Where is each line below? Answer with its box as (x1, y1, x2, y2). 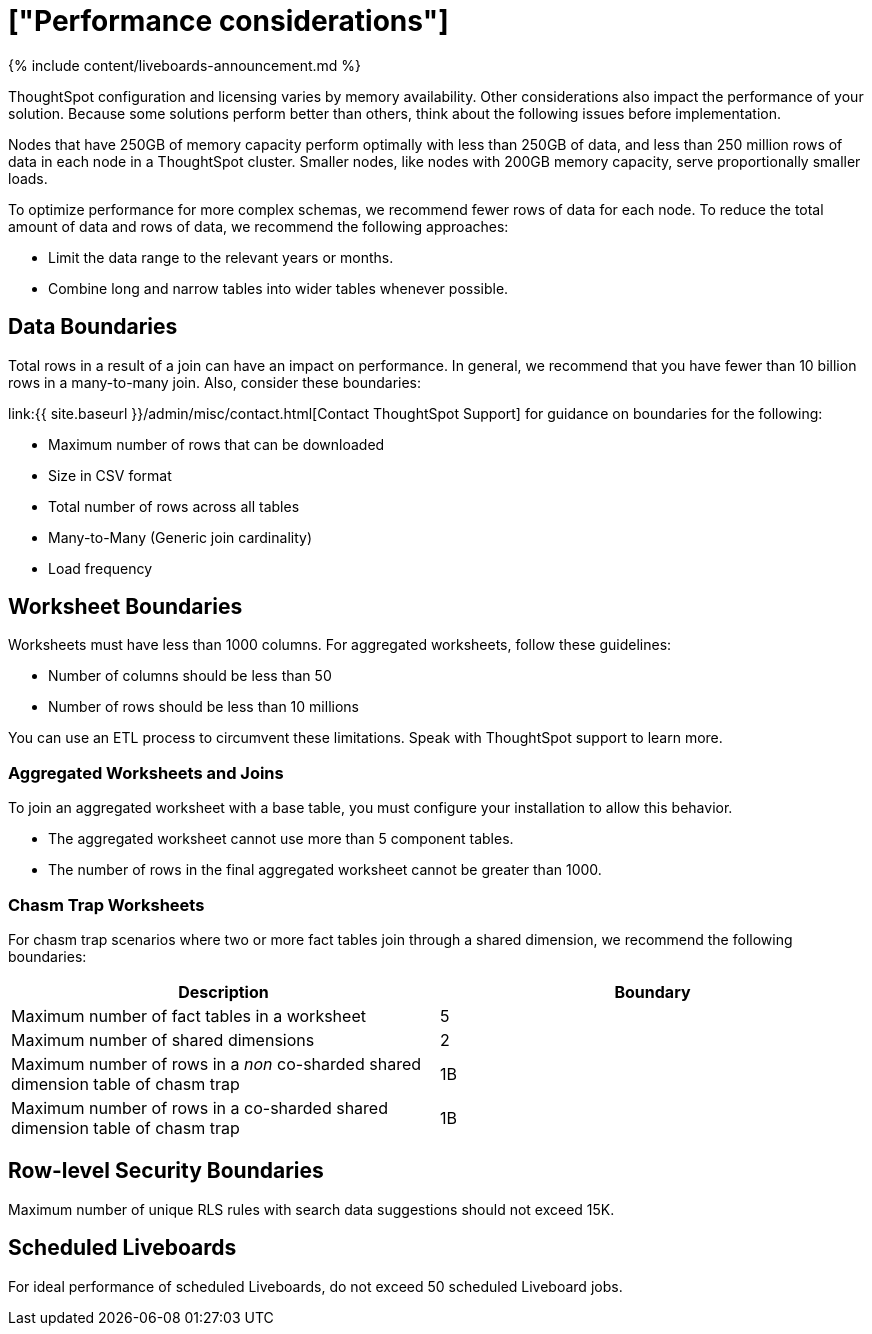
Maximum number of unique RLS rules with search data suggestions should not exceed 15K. (8, 1200, 615, 1218)
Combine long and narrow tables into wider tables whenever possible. (48, 279, 509, 297)
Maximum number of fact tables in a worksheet (11, 1005, 366, 1026)
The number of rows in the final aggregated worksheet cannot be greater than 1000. (48, 861, 602, 879)
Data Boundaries (8, 314, 178, 340)
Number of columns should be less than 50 (48, 667, 332, 685)
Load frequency (48, 559, 153, 577)
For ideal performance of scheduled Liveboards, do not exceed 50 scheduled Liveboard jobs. (8, 1277, 623, 1295)
